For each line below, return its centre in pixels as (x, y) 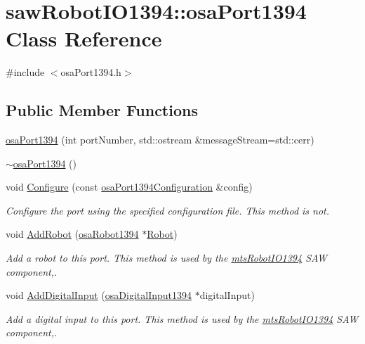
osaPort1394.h (91, 72)
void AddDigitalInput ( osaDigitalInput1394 (99, 295)
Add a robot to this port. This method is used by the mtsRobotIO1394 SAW (166, 258)
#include (25, 72)
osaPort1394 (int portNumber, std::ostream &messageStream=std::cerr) (160, 140)
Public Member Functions (102, 110)
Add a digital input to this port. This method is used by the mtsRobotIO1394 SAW (182, 318)
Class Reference (84, 38)
